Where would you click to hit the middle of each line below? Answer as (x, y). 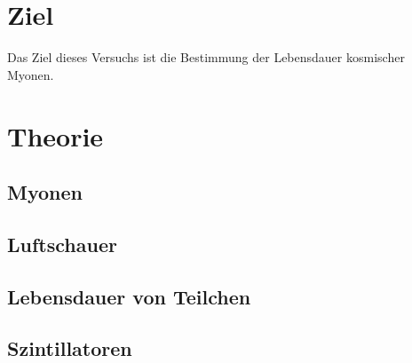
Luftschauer (62, 244)
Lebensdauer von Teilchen (129, 296)
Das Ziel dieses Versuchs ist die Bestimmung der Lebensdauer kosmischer (206, 57)
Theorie (55, 135)
